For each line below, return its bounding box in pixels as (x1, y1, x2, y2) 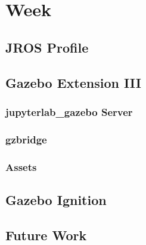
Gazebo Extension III (5, 73, 141, 91)
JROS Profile (5, 38, 89, 56)
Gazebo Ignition (5, 190, 107, 209)
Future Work (5, 225, 87, 244)
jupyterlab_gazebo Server (5, 104, 133, 119)
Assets (5, 159, 37, 174)
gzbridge (5, 131, 47, 146)
